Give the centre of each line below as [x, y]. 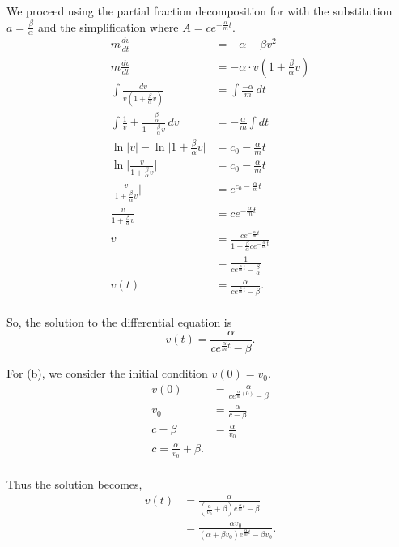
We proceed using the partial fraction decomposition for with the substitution [199, 11]
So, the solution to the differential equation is [119, 322]
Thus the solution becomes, [74, 484]
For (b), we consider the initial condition [107, 373]
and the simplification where [108, 26]
